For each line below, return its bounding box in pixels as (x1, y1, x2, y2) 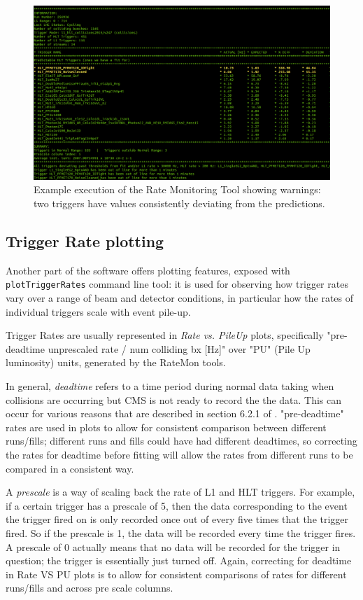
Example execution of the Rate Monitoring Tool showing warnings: (34, 182, 321, 197)
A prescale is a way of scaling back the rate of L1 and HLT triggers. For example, (6, 484, 355, 499)
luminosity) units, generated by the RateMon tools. (6, 355, 226, 370)
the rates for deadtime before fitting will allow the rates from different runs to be (6, 447, 353, 462)
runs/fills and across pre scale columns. (6, 580, 173, 595)
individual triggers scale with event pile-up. (6, 304, 191, 319)
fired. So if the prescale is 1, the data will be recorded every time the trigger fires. (6, 525, 356, 540)
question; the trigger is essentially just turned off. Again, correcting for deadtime (6, 553, 352, 568)
